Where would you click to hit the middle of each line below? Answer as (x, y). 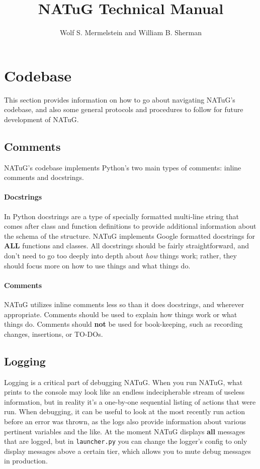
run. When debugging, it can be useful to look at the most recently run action (125, 411)
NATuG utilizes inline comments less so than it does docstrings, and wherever (124, 304)
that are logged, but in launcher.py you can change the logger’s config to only (126, 441)
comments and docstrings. (44, 177)
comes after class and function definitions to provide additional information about (130, 226)
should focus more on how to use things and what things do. (97, 265)
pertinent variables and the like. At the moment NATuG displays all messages (125, 431)
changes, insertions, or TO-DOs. (54, 334)
